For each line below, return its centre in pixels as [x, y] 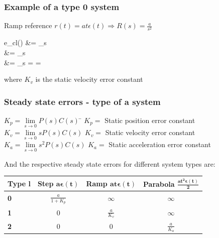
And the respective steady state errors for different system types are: [110, 163]
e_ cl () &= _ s [25, 42]
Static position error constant [150, 120]
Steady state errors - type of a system [82, 101]
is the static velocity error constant [89, 79]
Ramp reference [28, 25]
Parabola [159, 184]
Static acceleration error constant [160, 144]
